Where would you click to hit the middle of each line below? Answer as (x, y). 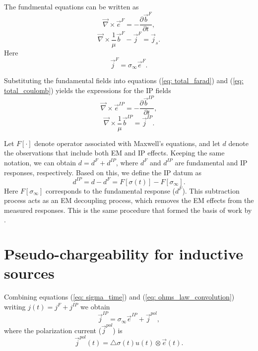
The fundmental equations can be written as (71, 6)
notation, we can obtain (40, 162)
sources (29, 273)
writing (15, 306)
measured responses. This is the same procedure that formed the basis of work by (128, 210)
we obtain (95, 306)
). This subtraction (211, 190)
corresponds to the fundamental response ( (110, 190)
